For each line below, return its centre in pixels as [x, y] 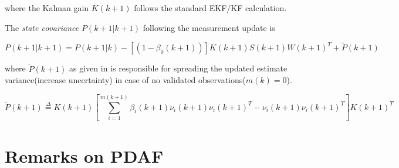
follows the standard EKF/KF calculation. [210, 8]
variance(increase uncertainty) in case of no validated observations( [125, 80]
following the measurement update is [209, 27]
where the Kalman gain [47, 8]
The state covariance [42, 27]
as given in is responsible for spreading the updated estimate [178, 68]
